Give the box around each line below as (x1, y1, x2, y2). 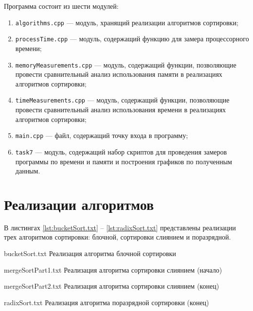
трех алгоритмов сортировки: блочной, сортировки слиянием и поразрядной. (4, 232, 231, 242)
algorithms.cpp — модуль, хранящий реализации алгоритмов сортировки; (15, 17, 238, 27)
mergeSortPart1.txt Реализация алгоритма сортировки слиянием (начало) (4, 264, 222, 275)
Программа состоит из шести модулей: (4, 1, 119, 11)
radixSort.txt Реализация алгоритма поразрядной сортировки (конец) (4, 297, 209, 307)
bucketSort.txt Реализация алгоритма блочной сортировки (4, 248, 176, 258)
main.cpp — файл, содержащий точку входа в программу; (15, 130, 188, 140)
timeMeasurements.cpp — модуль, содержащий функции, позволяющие (15, 95, 230, 105)
